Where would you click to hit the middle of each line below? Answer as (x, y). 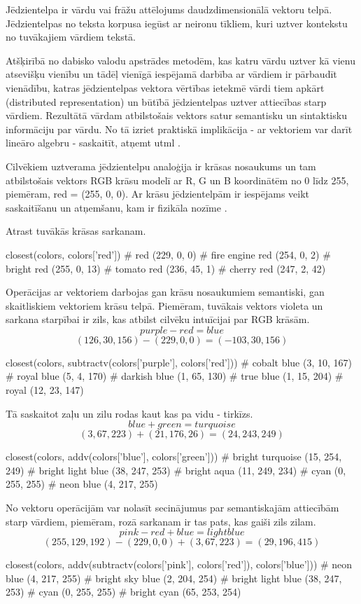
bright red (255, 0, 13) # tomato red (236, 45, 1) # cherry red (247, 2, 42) (166, 268)
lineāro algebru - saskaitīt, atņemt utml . (93, 143)
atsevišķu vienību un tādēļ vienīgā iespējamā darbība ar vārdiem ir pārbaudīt (171, 74)
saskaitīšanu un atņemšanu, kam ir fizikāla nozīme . (116, 207)
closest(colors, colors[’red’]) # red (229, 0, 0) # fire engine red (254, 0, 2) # (168, 254)
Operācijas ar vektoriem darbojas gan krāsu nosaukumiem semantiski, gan (165, 292)
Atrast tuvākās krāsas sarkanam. (76, 231)
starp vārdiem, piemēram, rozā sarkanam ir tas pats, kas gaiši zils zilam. (161, 521)
